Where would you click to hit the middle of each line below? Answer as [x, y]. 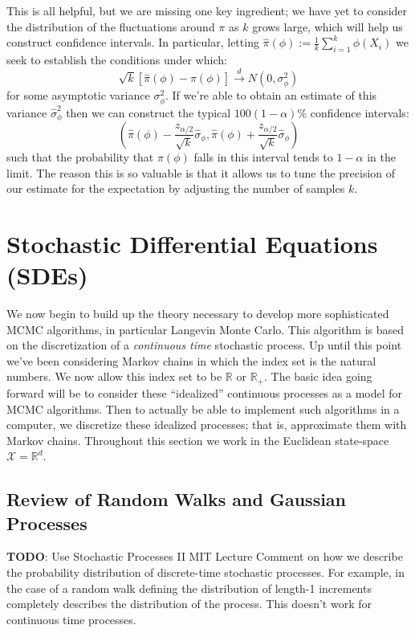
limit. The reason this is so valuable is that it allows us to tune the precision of [201, 172]
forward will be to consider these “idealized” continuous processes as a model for [205, 392]
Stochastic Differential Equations [192, 243]
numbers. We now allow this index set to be [114, 376]
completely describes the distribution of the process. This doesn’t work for [189, 604]
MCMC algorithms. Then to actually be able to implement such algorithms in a [203, 408]
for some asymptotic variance [78, 95]
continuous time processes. [71, 619]
